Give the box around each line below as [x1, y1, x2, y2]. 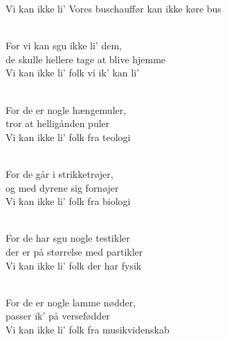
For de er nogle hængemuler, [6, 102, 127, 117]
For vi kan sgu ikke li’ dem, [6, 38, 122, 53]
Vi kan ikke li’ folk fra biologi [6, 194, 131, 208]
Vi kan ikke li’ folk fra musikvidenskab [6, 322, 170, 336]
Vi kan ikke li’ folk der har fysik [6, 258, 142, 272]
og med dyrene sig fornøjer [6, 180, 119, 195]
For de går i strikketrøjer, [6, 166, 113, 181]
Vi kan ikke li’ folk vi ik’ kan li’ [6, 65, 139, 80]
